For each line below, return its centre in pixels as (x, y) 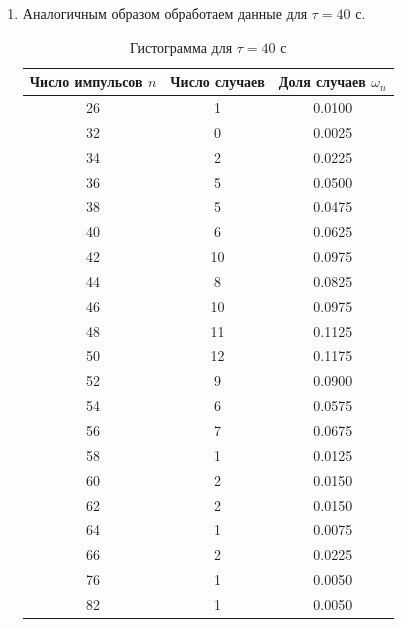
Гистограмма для (181, 46)
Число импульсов (86, 81)
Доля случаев (322, 81)
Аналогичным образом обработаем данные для (165, 13)
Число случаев (217, 81)
